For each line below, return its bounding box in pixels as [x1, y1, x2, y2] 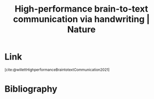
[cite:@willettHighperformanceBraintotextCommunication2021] [4, 67, 110, 72]
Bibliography [4, 83, 58, 95]
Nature [67, 24, 96, 35]
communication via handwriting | [13, 14, 150, 25]
